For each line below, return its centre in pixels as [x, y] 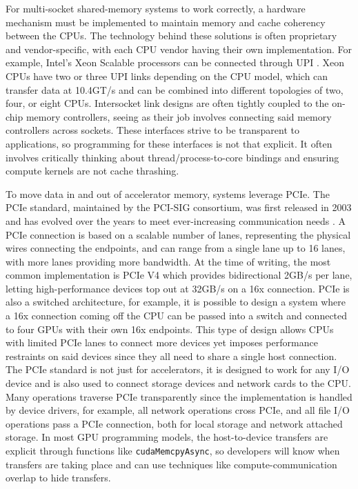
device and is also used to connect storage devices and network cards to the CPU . [178, 383]
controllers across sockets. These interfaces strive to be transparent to [152, 130]
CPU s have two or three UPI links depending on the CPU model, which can [167, 76]
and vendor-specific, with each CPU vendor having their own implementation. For [179, 49]
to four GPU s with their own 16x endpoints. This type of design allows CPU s [170, 329]
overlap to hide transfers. [58, 478]
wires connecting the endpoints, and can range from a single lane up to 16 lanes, [176, 248]
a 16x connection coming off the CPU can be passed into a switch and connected [177, 316]
